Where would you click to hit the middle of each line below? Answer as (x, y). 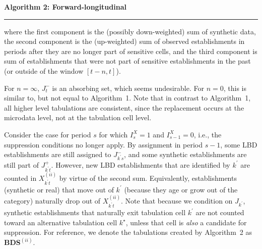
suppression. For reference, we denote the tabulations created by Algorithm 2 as (128, 232)
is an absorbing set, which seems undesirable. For (128, 88)
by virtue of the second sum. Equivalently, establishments (148, 178)
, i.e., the (208, 134)
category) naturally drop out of (52, 201)
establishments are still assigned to (58, 154)
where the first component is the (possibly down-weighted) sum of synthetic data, (130, 31)
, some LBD (239, 144)
